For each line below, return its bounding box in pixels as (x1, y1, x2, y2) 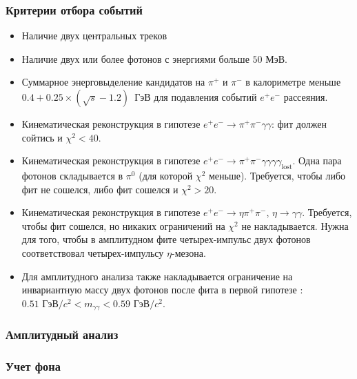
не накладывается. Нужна (241, 218, 349, 233)
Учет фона (6, 357, 61, 374)
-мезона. (171, 245, 206, 260)
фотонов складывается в (21, 168, 123, 182)
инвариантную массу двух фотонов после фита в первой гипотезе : (21, 282, 303, 297)
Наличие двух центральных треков (21, 28, 167, 43)
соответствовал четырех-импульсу (21, 245, 164, 260)
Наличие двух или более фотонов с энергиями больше (21, 51, 249, 66)
